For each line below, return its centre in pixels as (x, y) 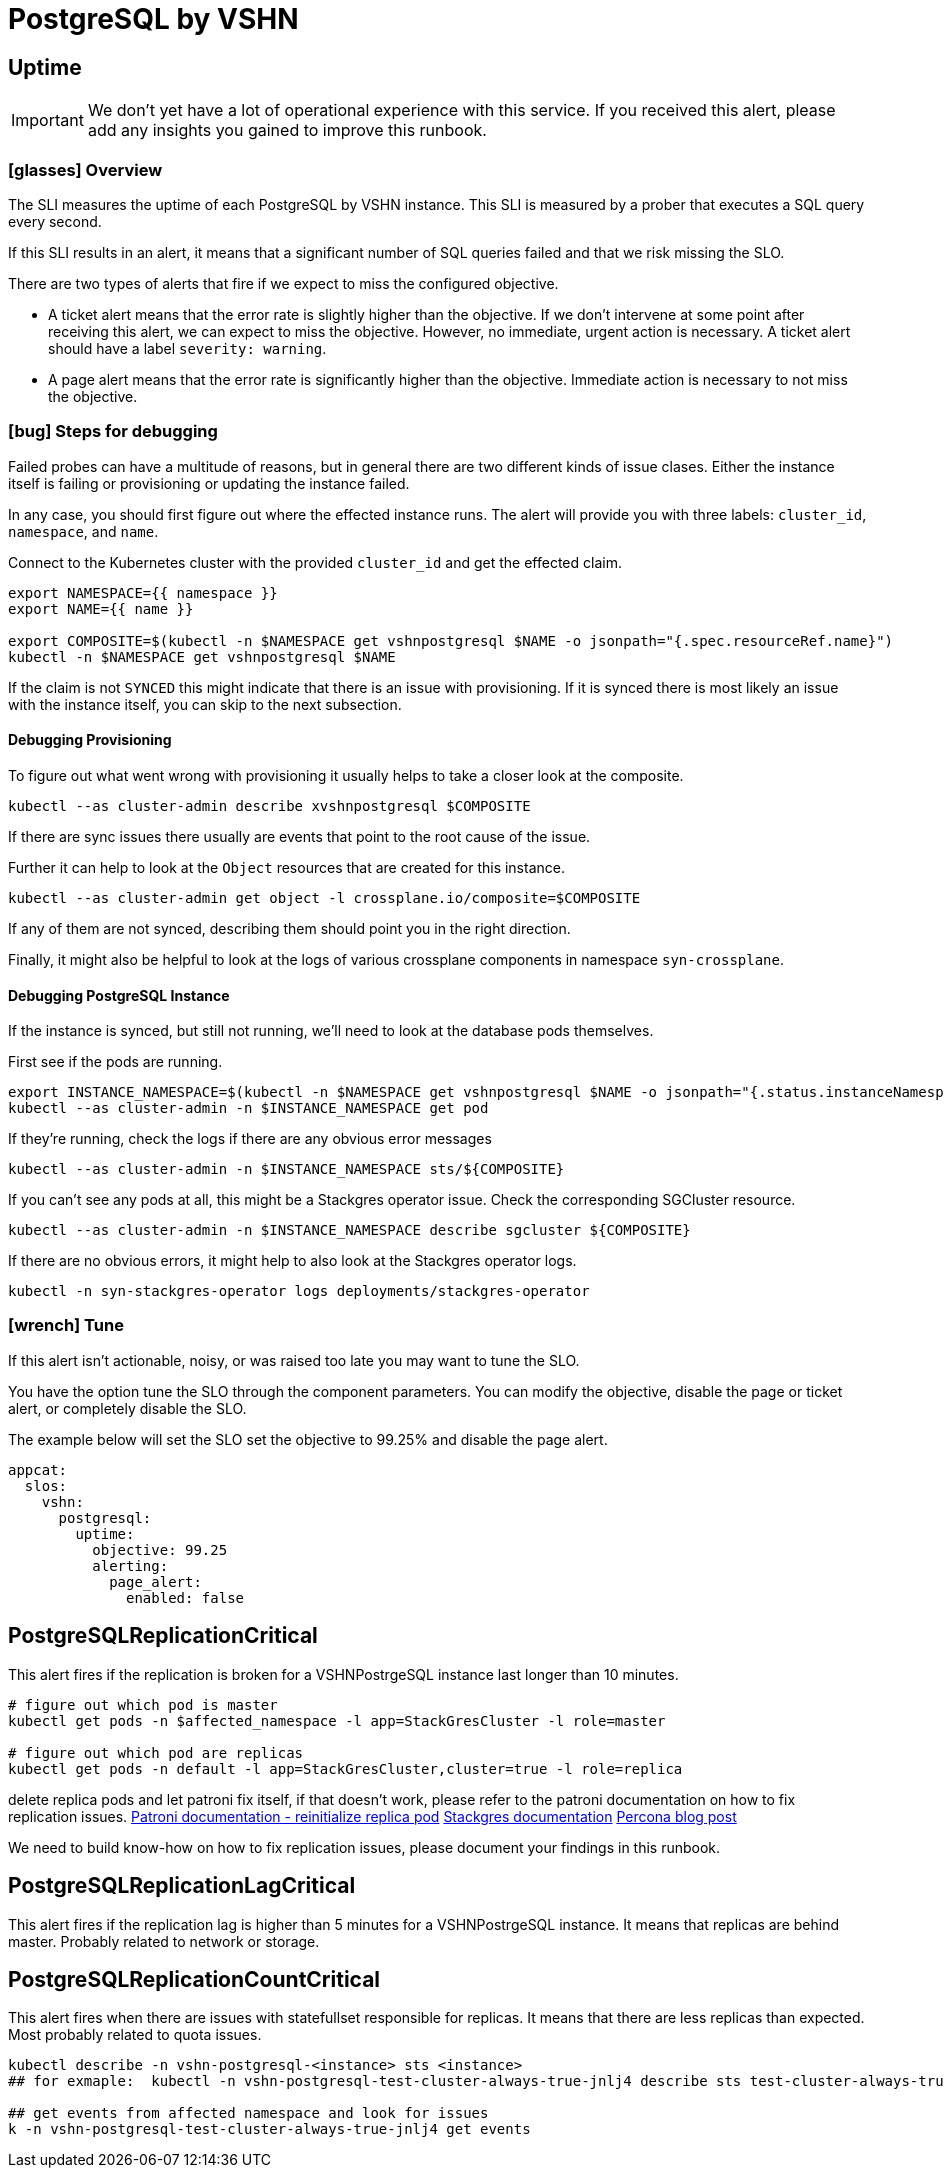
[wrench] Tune (66, 1325)
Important (47, 120)
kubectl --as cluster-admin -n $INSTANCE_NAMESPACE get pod (248, 1108)
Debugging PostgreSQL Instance (119, 995)
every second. (55, 221)
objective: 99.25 (160, 1549)
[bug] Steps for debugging (113, 431)
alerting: (130, 1565)
